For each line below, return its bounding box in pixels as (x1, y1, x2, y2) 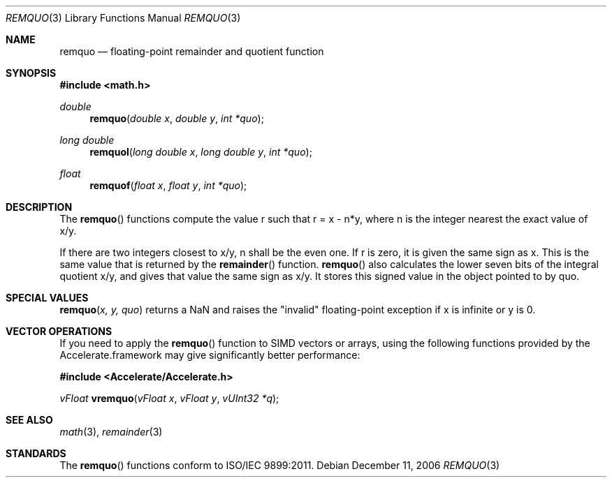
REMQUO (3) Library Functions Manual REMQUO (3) (6, 12, 241, 24)
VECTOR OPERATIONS (6, 325, 112, 337)
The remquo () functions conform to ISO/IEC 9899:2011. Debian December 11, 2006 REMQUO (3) (59, 459, 500, 471)
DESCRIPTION (6, 201, 73, 213)
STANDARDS (6, 447, 66, 459)
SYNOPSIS (6, 67, 57, 79)
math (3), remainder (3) (59, 426, 163, 438)
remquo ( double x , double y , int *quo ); (89, 112, 264, 124)
